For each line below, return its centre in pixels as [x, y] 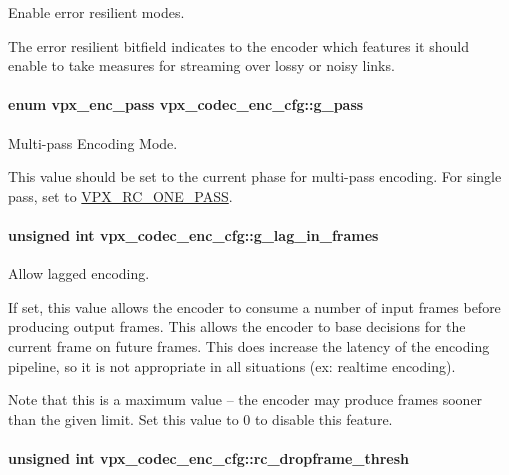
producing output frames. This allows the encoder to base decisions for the [237, 326]
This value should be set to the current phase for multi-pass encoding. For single [255, 176]
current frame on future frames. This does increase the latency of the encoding [249, 345]
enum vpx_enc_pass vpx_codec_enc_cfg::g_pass [186, 104]
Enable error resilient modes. [96, 12]
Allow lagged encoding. [79, 273]
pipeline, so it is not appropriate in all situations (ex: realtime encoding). [232, 365]
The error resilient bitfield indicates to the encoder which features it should [238, 45]
